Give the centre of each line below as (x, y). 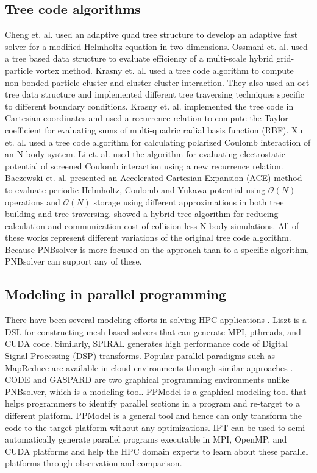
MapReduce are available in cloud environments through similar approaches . (149, 367)
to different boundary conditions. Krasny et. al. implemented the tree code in (149, 106)
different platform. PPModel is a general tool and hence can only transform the (153, 415)
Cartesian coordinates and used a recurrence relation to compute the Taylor (147, 118)
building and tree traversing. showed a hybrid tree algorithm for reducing (142, 214)
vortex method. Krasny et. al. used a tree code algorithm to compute (165, 70)
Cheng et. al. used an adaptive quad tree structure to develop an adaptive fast (151, 34)
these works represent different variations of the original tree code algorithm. (148, 237)
